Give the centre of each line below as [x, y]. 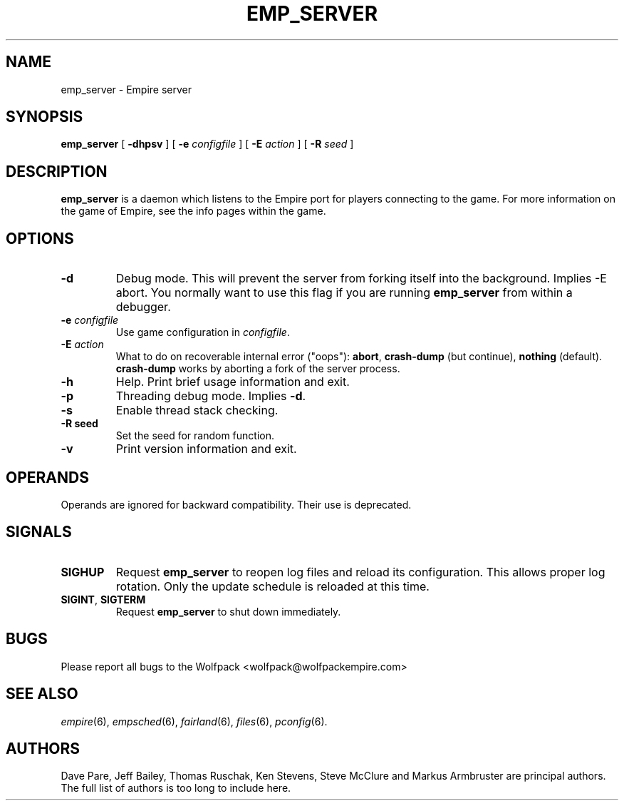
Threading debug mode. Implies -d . [211, 396]
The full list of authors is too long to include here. [176, 788]
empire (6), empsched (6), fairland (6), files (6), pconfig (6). [194, 721]
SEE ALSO [42, 694]
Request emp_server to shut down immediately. [228, 611]
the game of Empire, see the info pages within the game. [193, 211]
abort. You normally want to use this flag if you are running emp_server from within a [344, 293]
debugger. [143, 307]
